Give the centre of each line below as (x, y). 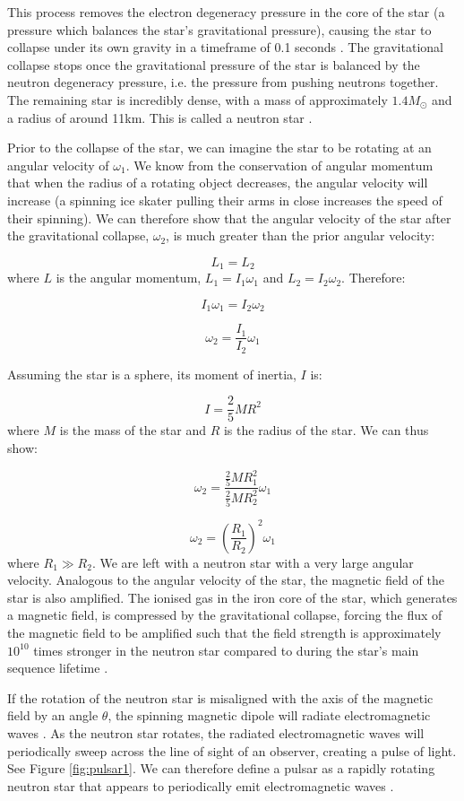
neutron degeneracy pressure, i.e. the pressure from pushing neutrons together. (223, 82)
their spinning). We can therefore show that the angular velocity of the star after (229, 218)
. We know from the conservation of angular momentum (279, 165)
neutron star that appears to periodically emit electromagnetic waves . (201, 785)
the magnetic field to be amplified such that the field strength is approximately (224, 632)
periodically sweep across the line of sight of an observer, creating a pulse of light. (232, 750)
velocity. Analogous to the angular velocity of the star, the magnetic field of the (226, 580)
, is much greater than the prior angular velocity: (301, 235)
